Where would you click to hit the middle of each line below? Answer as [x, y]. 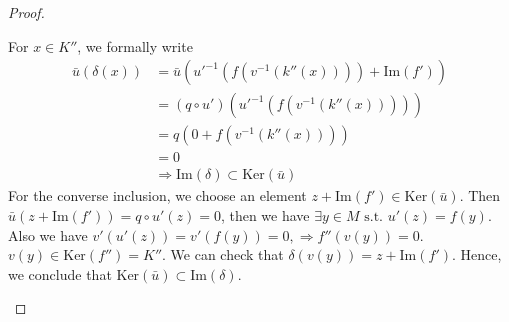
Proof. [26, 12]
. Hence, [476, 254]
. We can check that [223, 254]
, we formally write [135, 45]
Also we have [48, 234]
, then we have [265, 214]
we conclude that [60, 273]
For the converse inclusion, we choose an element [157, 195]
